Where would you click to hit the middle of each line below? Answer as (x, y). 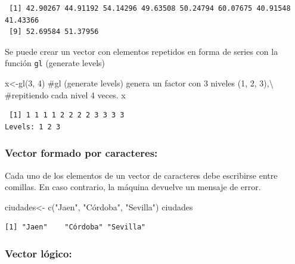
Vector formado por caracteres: (81, 153)
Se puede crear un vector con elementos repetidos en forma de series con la (142, 51)
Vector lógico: (38, 253)
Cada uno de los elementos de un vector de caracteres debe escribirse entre (141, 175)
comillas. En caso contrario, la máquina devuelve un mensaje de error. (133, 187)
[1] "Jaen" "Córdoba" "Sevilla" (75, 227)
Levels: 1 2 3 (33, 127)
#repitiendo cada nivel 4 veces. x (65, 94)
